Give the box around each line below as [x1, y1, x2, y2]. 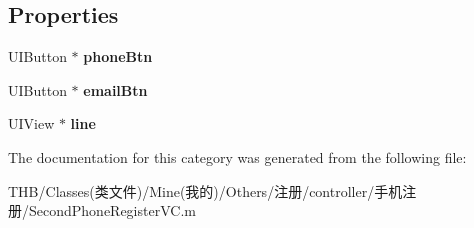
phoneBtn [83, 46, 153, 67]
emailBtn [83, 79, 148, 100]
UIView [8, 113, 55, 134]
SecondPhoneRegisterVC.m [28, 200, 196, 221]
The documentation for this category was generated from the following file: [8, 146, 467, 167]
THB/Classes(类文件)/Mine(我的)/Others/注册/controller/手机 [8, 180, 403, 201]
